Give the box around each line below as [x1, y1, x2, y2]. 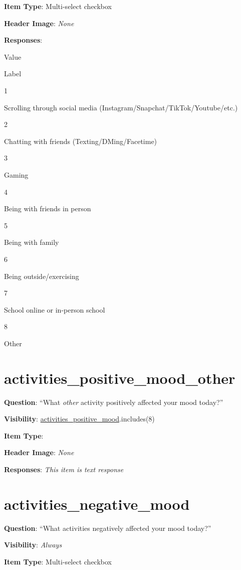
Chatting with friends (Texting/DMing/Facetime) [4, 135, 157, 146]
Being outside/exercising [4, 270, 79, 281]
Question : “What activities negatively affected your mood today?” [4, 522, 211, 533]
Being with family [4, 237, 59, 247]
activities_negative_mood [4, 493, 190, 514]
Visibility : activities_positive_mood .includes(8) [4, 413, 155, 424]
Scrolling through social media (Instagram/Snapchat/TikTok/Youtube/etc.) [4, 102, 238, 112]
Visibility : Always [4, 539, 62, 550]
